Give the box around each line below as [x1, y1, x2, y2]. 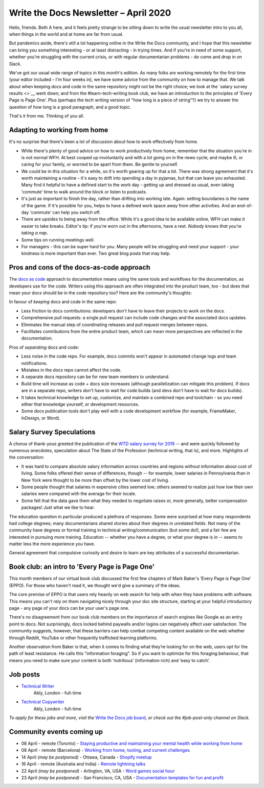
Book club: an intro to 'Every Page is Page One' [9, 563, 155, 571]
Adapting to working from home [9, 126, 109, 134]
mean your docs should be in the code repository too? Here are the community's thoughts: [9, 290, 192, 296]
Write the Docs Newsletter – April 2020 [9, 7, 171, 18]
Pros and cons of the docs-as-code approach [9, 263, 151, 272]
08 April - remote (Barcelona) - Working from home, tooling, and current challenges [21, 747, 190, 753]
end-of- [237, 202, 253, 208]
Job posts [9, 670, 40, 678]
